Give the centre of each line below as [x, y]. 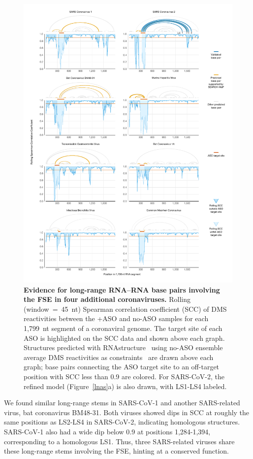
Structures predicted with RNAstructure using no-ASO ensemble [123, 347]
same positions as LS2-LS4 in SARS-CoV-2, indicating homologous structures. [122, 422]
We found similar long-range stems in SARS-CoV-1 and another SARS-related [122, 403]
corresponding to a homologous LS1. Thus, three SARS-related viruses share [119, 441]
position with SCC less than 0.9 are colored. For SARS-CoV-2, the [124, 376]
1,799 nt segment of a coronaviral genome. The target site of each [123, 328]
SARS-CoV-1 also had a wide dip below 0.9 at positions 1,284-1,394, [107, 431]
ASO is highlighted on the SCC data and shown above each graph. [124, 338]
